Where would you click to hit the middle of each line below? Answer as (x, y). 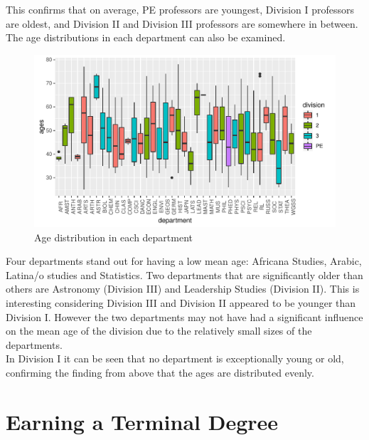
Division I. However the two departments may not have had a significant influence (184, 316)
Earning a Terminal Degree (142, 421)
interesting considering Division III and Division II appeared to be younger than (181, 302)
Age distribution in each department (114, 237)
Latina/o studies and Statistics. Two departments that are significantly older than (184, 274)
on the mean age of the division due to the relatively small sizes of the (159, 331)
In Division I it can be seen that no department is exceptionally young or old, (175, 358)
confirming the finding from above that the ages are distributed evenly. (160, 372)
